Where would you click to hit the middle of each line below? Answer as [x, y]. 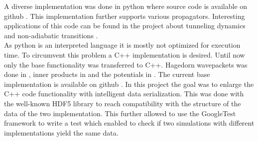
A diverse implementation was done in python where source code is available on [126, 6]
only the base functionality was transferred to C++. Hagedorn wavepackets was [126, 64]
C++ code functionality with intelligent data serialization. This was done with [124, 94]
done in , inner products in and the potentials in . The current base [107, 74]
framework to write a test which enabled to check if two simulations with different [129, 123]
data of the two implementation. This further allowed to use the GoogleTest [120, 113]
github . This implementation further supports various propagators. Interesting [125, 16]
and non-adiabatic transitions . [51, 35]
